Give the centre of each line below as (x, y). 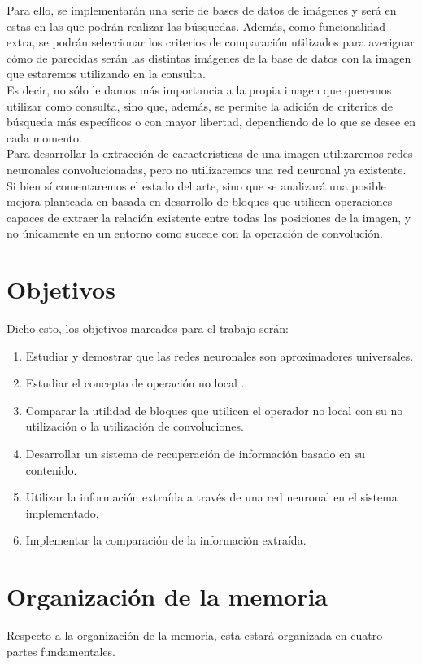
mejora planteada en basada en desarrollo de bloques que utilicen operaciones (200, 201)
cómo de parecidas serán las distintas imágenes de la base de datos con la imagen (209, 57)
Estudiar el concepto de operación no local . (135, 383)
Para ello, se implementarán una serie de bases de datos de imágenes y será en (202, 10)
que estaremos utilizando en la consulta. (106, 74)
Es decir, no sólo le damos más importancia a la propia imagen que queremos (199, 89)
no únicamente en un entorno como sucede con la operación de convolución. (195, 233)
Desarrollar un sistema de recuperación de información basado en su (196, 453)
